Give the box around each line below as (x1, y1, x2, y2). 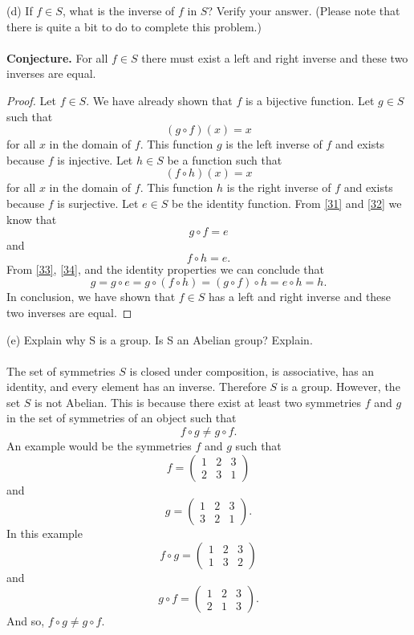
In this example (6, 525, 83, 542)
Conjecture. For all (6, 49, 108, 66)
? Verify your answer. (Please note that (207, 2, 400, 18)
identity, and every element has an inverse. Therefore (6, 378, 266, 395)
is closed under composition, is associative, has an (129, 362, 375, 379)
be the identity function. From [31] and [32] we (171, 194, 402, 211)
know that (6, 210, 57, 227)
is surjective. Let (57, 194, 139, 211)
